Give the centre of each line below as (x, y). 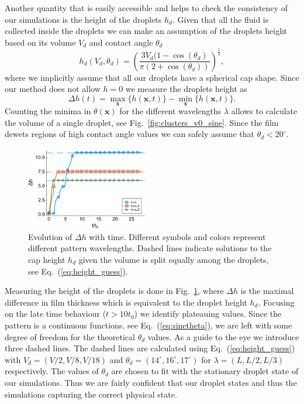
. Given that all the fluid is (220, 19)
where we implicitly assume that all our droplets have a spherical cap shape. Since (152, 77)
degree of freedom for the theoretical (70, 336)
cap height (47, 260)
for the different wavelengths (170, 111)
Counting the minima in (48, 111)
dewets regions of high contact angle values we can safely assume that (130, 134)
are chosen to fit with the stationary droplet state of (205, 371)
